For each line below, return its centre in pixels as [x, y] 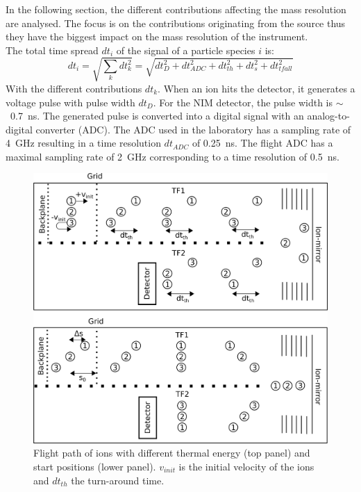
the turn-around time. [118, 480]
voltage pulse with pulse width [70, 102]
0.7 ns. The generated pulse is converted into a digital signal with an [157, 116]
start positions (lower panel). [95, 467]
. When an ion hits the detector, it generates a [257, 88]
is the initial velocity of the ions [246, 467]
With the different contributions [74, 88]
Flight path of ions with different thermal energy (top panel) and [172, 453]
